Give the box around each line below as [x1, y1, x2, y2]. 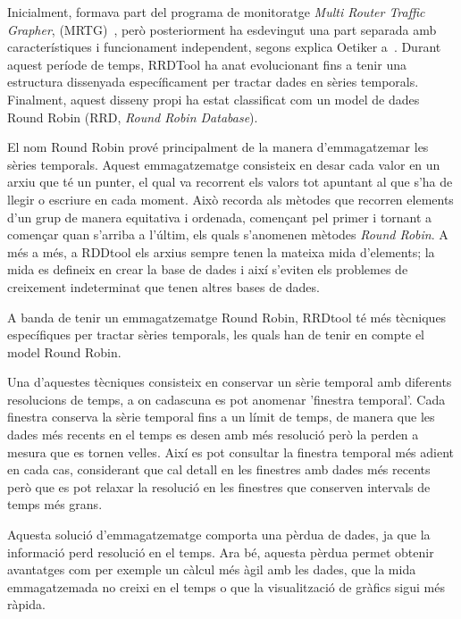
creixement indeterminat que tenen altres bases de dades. [7, 277, 320, 296]
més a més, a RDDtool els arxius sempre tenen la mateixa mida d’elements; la [7, 242, 435, 261]
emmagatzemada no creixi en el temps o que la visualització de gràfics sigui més [7, 577, 445, 596]
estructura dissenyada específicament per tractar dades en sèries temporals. [7, 72, 419, 91]
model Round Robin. [7, 342, 122, 361]
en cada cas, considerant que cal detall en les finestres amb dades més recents [7, 460, 431, 479]
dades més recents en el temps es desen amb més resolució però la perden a [7, 425, 419, 444]
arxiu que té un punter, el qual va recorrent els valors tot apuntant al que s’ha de [7, 172, 453, 191]
